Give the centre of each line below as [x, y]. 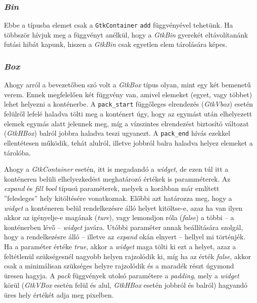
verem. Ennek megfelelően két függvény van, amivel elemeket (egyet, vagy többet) [128, 94]
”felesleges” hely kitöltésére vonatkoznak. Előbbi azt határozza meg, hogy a [118, 198]
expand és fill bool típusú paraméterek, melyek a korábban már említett [112, 188]
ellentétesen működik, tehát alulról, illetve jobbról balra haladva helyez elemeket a [128, 142]
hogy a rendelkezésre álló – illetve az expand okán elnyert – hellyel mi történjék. [125, 237]
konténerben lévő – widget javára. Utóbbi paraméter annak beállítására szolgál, [124, 227]
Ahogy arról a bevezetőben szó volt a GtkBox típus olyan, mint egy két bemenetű [128, 85]
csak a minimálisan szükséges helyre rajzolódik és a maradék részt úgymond [119, 266]
